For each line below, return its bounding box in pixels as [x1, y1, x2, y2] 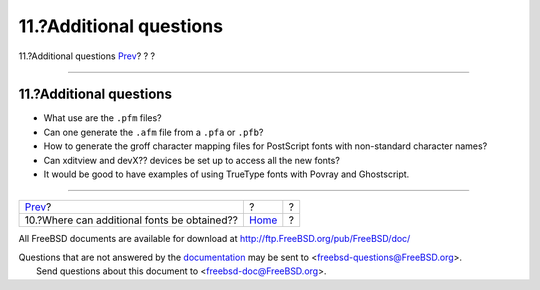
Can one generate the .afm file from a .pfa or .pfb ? [43, 126, 264, 138]
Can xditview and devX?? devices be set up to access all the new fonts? [43, 154, 340, 166]
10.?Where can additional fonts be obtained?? [24, 213, 239, 227]
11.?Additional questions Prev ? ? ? [18, 50, 155, 62]
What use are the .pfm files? [43, 112, 162, 124]
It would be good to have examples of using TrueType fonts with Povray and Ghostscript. [43, 168, 410, 180]
